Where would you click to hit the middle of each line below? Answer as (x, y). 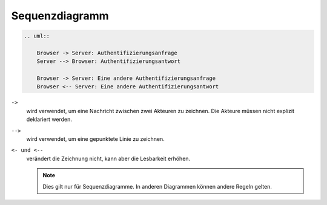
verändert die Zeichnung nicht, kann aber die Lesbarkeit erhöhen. (108, 158)
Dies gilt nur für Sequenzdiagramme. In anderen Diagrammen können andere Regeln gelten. (157, 186)
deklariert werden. (49, 119)
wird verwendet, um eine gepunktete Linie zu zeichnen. (95, 139)
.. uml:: (37, 36)
